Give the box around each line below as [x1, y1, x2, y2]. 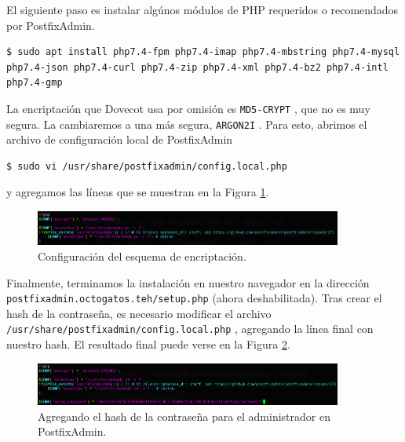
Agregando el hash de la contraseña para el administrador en [38, 407, 330, 424]
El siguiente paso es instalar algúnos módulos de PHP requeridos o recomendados [6, 2, 399, 17]
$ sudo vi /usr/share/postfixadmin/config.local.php [6, 160, 287, 172]
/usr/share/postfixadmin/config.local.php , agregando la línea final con [6, 320, 374, 337]
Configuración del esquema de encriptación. [38, 247, 246, 264]
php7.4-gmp [6, 77, 63, 89]
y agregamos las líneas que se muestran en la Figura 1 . [6, 184, 269, 200]
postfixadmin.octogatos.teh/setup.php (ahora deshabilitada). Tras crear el [6, 290, 382, 306]
